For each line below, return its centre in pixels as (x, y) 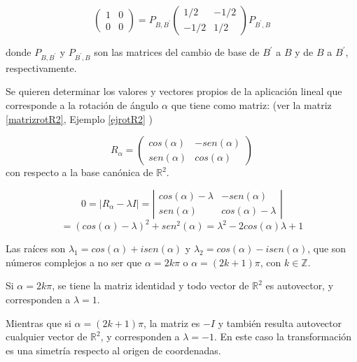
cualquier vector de (47, 336)
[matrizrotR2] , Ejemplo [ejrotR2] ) (79, 118)
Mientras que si (38, 323)
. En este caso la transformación (283, 336)
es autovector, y (300, 285)
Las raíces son (36, 248)
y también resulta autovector (280, 323)
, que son (327, 248)
